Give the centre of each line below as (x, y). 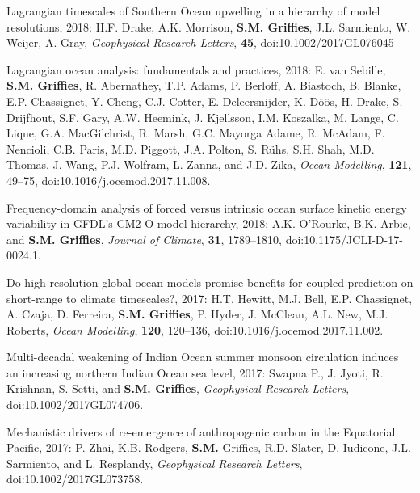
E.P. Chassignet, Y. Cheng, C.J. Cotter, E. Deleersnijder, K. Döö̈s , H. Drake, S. (205, 101)
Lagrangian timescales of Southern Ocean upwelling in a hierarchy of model (193, 11)
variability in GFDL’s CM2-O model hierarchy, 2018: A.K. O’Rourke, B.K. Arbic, (209, 223)
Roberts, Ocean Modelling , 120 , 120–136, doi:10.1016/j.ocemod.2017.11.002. (195, 329)
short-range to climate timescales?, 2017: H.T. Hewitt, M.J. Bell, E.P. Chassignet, (210, 298)
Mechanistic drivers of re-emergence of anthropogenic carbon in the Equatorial (201, 431)
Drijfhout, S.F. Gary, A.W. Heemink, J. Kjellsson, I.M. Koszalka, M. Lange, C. (203, 117)
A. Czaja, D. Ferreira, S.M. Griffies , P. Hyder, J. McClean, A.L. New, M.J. (197, 314)
